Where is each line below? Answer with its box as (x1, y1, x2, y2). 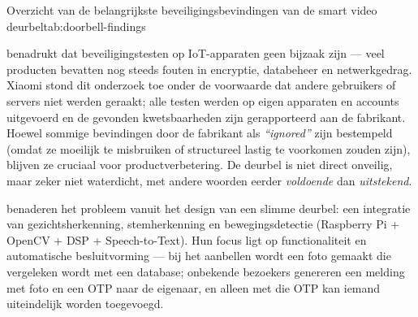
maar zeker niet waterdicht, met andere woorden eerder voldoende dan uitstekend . (6, 172, 412, 189)
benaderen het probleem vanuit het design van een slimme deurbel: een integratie (6, 199, 411, 216)
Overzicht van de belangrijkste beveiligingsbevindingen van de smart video (6, 2, 377, 18)
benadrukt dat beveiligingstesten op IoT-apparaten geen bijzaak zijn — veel (6, 45, 385, 62)
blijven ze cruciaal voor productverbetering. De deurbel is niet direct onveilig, (6, 156, 393, 173)
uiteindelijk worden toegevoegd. (6, 295, 164, 312)
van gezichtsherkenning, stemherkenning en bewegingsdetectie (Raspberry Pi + (6, 215, 400, 232)
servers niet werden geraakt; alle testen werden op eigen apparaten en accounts (6, 92, 399, 109)
